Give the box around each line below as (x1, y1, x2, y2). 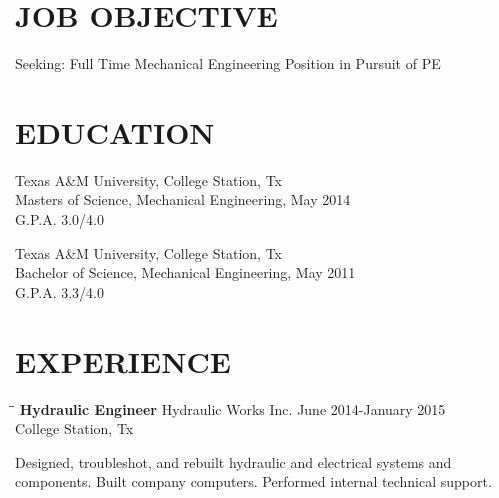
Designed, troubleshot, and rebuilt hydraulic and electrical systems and (15, 451, 452, 472)
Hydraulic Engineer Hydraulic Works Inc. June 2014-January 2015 (19, 398, 446, 419)
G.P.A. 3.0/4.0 (15, 209, 104, 230)
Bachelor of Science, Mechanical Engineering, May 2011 (15, 262, 356, 283)
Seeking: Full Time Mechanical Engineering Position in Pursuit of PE (15, 53, 441, 74)
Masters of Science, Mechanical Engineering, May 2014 (15, 189, 351, 210)
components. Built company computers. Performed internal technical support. (15, 471, 492, 492)
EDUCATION (15, 111, 215, 152)
